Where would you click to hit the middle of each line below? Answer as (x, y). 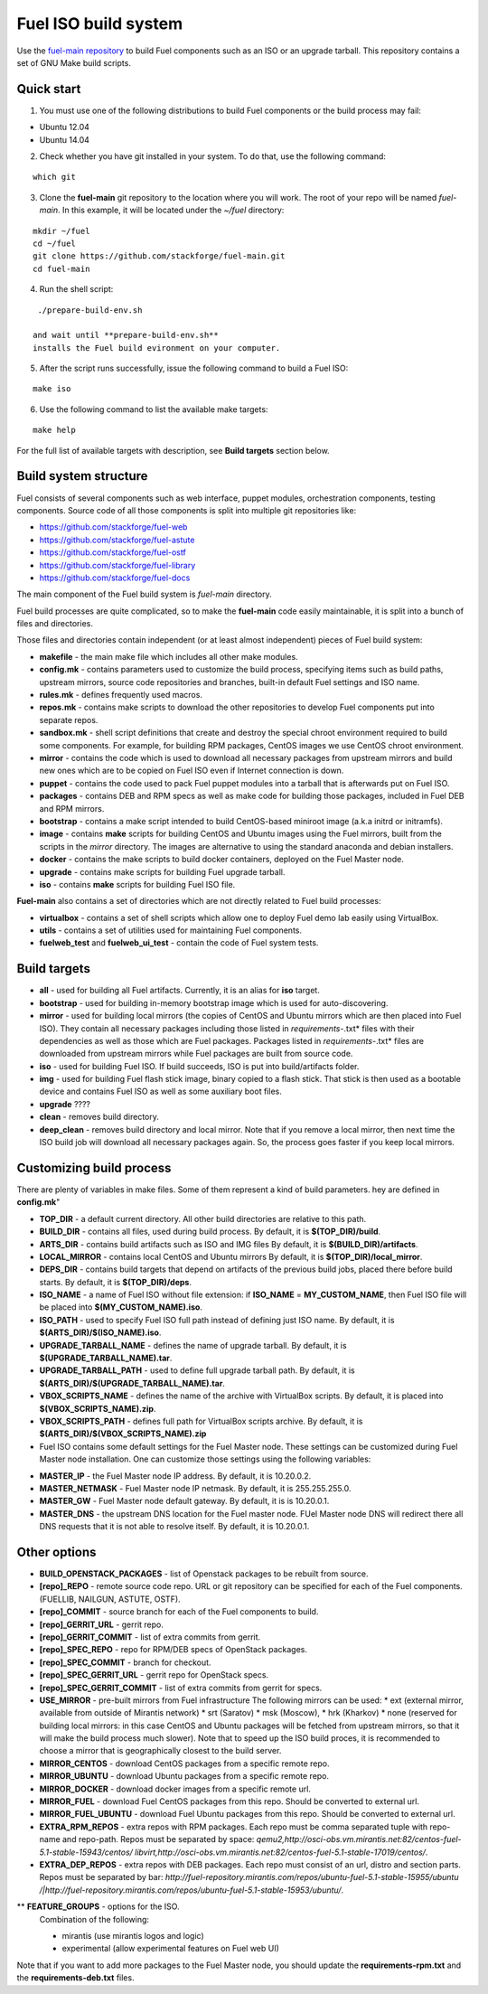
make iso (52, 389)
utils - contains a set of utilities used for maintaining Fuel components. (171, 930)
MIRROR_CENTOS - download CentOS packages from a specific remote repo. (184, 1764)
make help (54, 430)
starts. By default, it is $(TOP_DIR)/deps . (115, 1282)
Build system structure (82, 476)
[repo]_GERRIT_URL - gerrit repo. (102, 1624)
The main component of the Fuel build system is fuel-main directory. (145, 594)
